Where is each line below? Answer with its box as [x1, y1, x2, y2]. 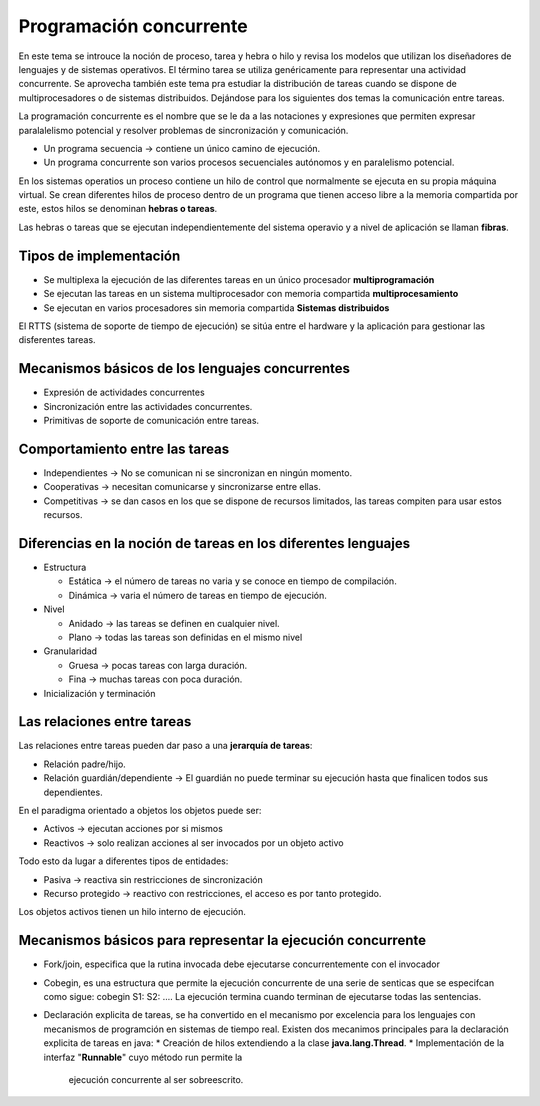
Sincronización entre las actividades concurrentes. [43, 400, 253, 412]
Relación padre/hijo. [43, 758, 127, 770]
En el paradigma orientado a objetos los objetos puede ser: [18, 804, 262, 816]
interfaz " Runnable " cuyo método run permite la [43, 1051, 243, 1063]
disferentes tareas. [18, 334, 96, 346]
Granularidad [43, 645, 98, 657]
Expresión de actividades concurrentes [43, 386, 205, 399]
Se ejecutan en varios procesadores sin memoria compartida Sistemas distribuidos [43, 301, 390, 314]
